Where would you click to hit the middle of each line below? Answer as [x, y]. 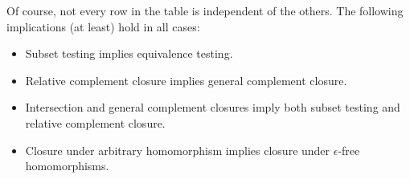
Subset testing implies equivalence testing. [129, 53]
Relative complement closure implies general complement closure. [186, 80]
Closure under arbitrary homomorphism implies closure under [178, 150]
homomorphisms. [67, 166]
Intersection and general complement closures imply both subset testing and [213, 107]
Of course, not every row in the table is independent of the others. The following [205, 10]
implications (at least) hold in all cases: [103, 26]
